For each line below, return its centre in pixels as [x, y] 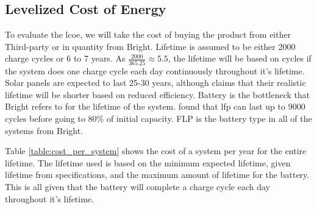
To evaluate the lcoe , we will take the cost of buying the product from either [148, 34]
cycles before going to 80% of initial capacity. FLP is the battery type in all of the [158, 119]
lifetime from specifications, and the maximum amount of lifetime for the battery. [157, 175]
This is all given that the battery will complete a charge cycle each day [137, 187]
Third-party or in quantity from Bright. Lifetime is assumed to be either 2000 [150, 46]
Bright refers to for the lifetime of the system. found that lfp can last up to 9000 [155, 106]
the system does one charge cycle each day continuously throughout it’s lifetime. [155, 70]
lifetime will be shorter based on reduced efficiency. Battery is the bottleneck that [158, 94]
